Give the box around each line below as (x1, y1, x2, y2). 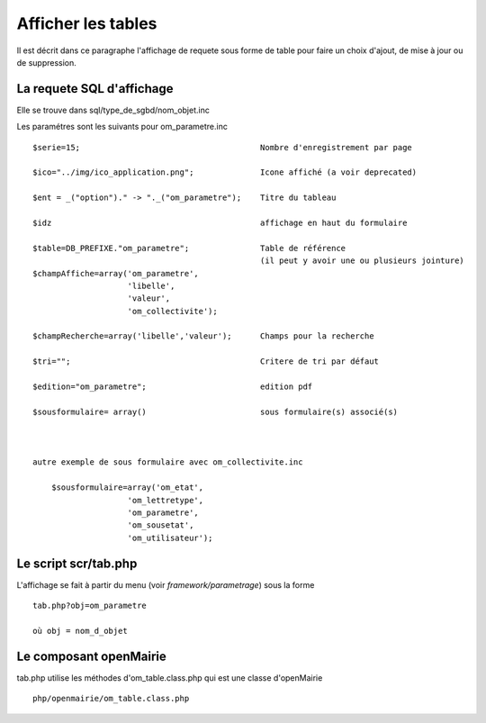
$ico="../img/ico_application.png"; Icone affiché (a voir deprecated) (32, 167, 418, 177)
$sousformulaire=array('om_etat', (50, 483, 204, 493)
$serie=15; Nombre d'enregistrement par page (32, 142, 413, 152)
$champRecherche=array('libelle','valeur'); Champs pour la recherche (32, 331, 374, 341)
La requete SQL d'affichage (16, 81, 174, 96)
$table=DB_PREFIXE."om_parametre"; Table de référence (32, 243, 346, 253)
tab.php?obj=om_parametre (32, 601, 148, 611)
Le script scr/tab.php (16, 556, 138, 571)
